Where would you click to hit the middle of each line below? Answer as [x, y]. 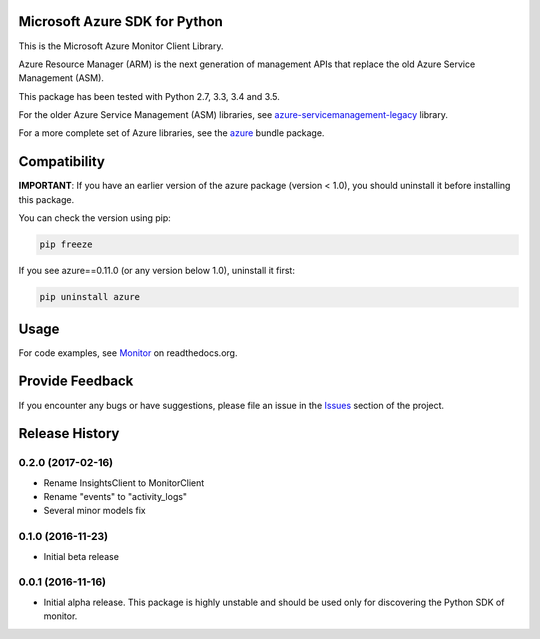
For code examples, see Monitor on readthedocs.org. [128, 352]
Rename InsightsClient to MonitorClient [124, 482]
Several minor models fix [94, 511]
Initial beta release [81, 556]
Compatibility [61, 161]
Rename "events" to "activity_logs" [115, 497]
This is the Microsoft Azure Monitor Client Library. [121, 46]
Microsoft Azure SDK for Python [121, 21]
